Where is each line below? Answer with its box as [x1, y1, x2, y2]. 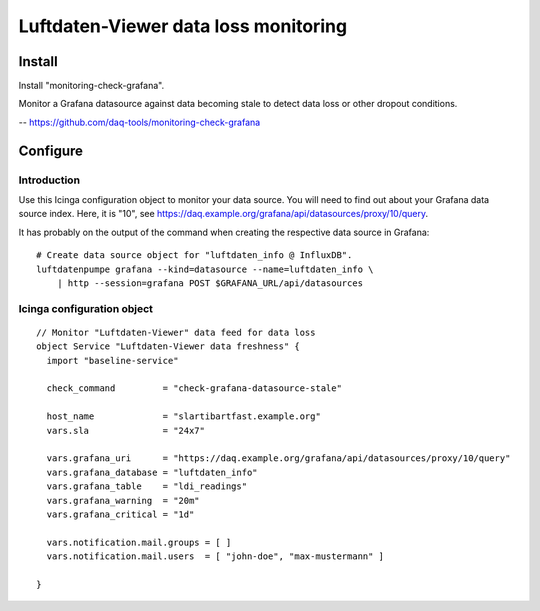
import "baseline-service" [46, 355, 179, 366]
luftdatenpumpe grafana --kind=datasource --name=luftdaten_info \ [36, 263, 374, 275]
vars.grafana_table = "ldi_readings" [46, 481, 248, 492]
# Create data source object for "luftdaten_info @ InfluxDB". [36, 250, 353, 261]
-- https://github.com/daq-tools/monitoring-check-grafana [18, 116, 261, 128]
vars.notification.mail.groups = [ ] [46, 536, 232, 548]
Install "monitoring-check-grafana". [18, 80, 165, 92]
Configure [18, 142, 84, 159]
